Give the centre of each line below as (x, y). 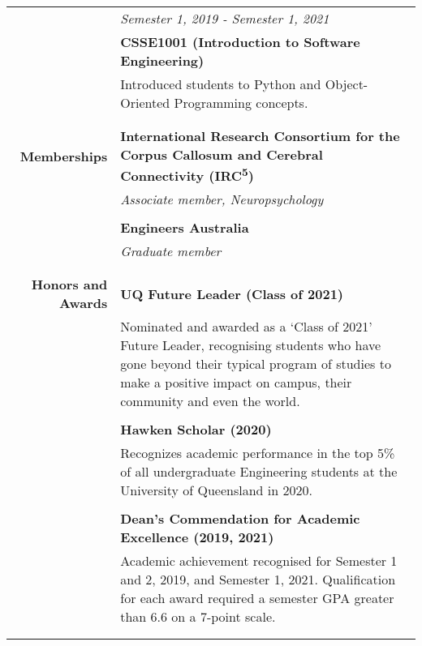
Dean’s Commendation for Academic (240, 519)
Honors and (69, 284)
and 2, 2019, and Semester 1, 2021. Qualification (258, 580)
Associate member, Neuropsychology (222, 199)
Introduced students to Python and (221, 84)
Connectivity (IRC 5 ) (187, 175)
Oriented (145, 103)
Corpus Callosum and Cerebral (222, 154)
